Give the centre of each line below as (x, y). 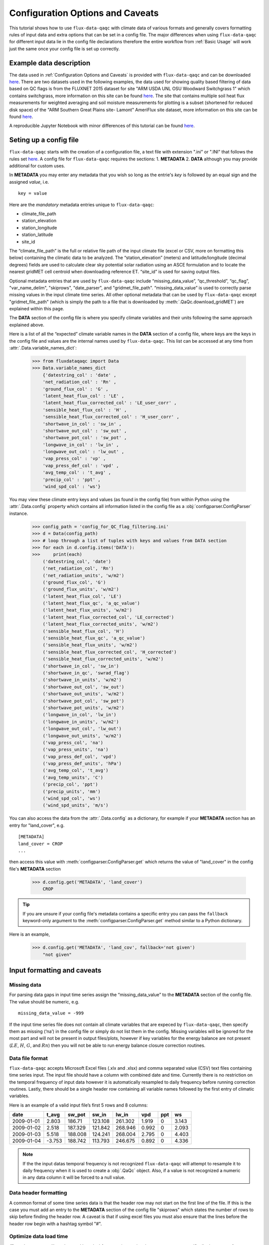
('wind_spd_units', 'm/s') (76, 805)
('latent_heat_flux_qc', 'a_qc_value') (91, 603)
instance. (19, 513)
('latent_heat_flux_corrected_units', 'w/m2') (101, 624)
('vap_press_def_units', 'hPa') (82, 764)
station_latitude (37, 235)
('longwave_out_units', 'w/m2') (82, 736)
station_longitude (39, 228)
